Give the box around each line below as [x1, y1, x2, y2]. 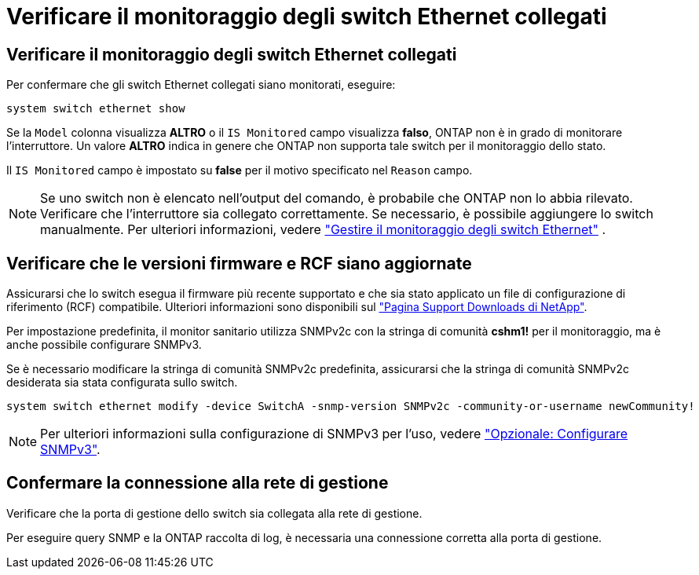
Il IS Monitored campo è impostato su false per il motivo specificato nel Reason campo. [6, 163, 473, 178]
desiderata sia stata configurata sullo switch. [6, 375, 238, 390]
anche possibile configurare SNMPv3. [6, 338, 202, 352]
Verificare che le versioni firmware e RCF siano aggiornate [6, 253, 472, 273]
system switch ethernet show [6, 102, 185, 115]
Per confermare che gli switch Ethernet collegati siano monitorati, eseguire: [6, 78, 396, 92]
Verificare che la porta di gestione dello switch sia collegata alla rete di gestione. [6, 506, 423, 520]
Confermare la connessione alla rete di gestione [6, 473, 389, 493]
